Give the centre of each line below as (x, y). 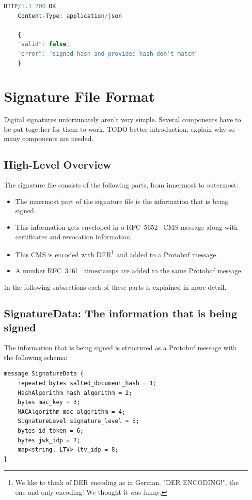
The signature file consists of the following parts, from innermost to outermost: (121, 185)
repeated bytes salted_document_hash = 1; (87, 383)
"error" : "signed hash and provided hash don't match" (108, 54)
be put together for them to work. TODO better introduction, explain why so (119, 129)
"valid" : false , (44, 44)
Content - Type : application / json (70, 16)
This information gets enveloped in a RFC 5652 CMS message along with (126, 227)
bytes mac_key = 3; (49, 402)
